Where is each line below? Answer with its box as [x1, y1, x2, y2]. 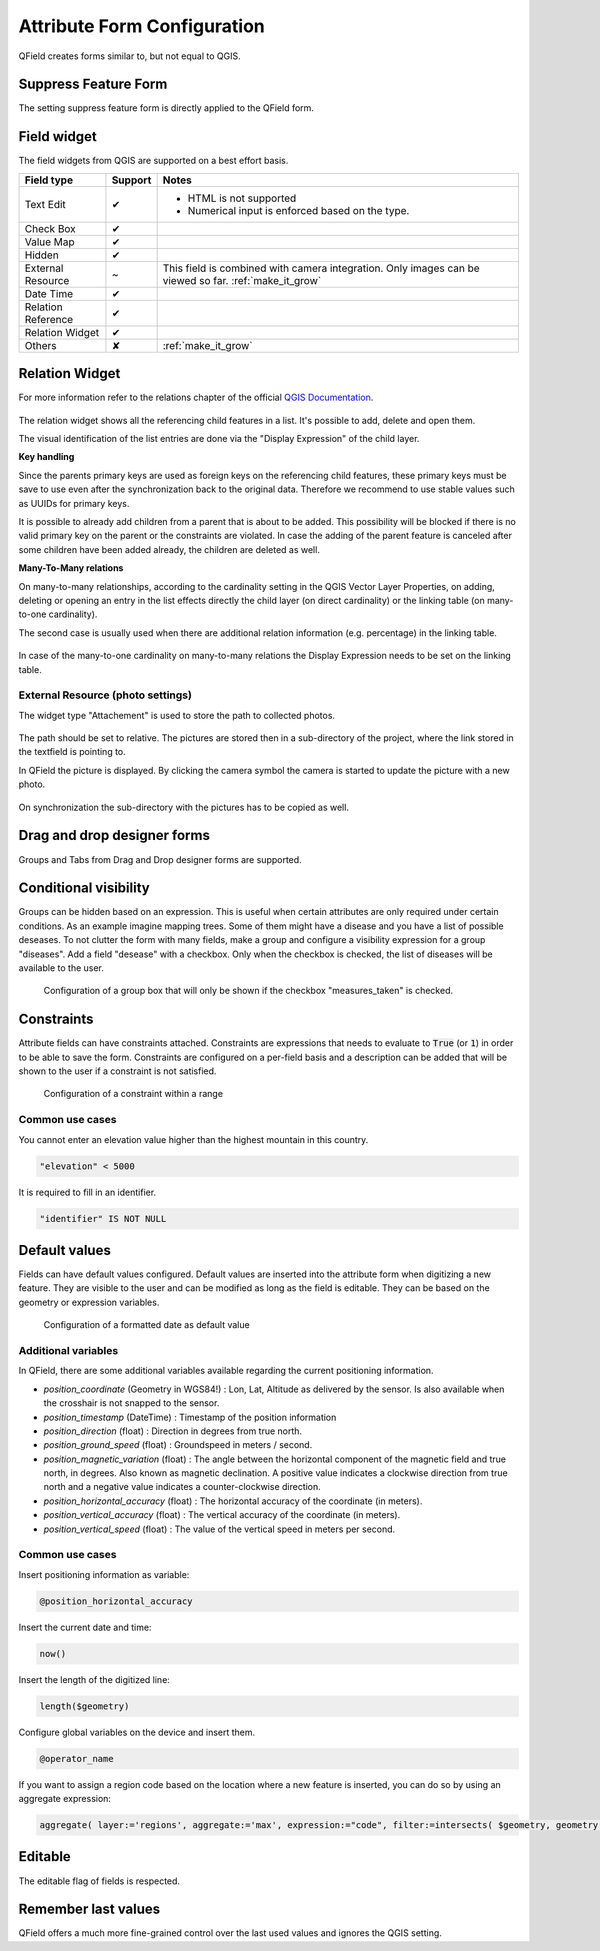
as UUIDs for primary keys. [18, 497, 130, 509]
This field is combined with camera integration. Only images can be [162, 261, 480, 275]
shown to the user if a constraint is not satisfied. [18, 1065, 217, 1077]
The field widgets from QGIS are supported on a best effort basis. [18, 155, 289, 167]
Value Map [24, 235, 75, 249]
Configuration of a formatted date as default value [43, 1319, 250, 1331]
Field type [24, 173, 74, 187]
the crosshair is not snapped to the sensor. [43, 1397, 220, 1409]
